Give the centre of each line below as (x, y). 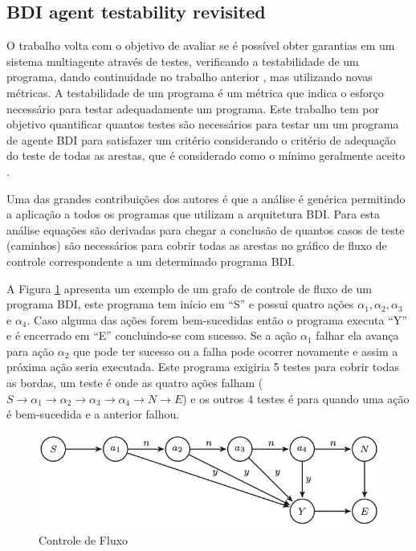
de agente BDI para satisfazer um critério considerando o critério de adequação (201, 139)
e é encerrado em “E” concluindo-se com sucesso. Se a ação (152, 335)
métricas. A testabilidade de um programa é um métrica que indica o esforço (195, 92)
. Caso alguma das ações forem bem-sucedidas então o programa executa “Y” (217, 319)
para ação (31, 351)
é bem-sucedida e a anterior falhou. (93, 414)
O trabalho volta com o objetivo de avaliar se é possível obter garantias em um (201, 45)
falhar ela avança (357, 335)
